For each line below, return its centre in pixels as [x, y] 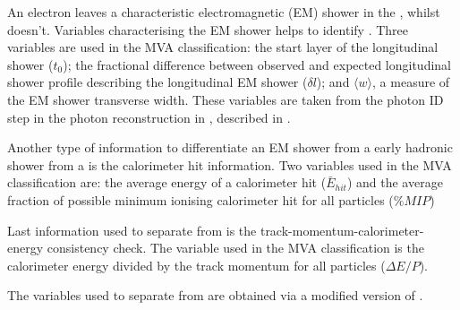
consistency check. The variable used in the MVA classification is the [235, 248]
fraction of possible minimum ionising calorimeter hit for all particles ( [200, 199]
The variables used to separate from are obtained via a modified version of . [215, 295]
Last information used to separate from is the [132, 230]
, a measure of [411, 82]
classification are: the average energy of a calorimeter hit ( [167, 182]
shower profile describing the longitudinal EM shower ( [158, 82]
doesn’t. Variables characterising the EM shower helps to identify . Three [208, 29]
